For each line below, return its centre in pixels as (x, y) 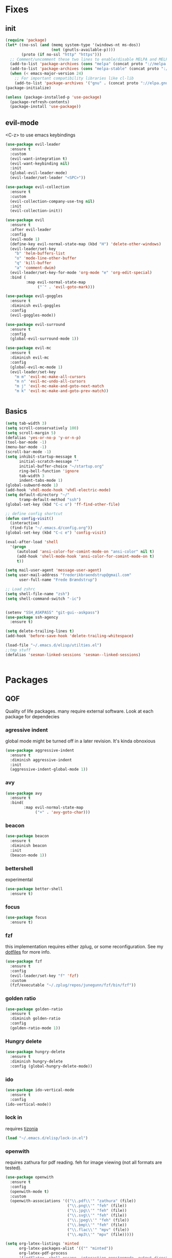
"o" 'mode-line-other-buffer (46, 258)
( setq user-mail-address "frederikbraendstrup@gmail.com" (68, 575)
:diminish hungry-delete (36, 1062)
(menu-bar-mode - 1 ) (26, 447)
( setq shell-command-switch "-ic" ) (43, 599)
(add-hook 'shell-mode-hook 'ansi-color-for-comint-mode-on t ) (85, 556)
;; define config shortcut (34, 514)
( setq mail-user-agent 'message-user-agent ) (53, 571)
